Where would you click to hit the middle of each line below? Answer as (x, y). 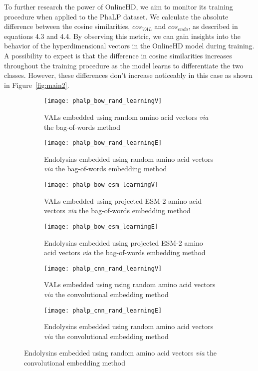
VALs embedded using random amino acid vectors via (126, 117)
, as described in (213, 26)
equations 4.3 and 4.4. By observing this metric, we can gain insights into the (122, 36)
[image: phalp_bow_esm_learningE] (101, 226)
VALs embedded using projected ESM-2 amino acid (123, 200)
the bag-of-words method (82, 127)
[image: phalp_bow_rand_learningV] (103, 101)
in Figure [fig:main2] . (37, 85)
